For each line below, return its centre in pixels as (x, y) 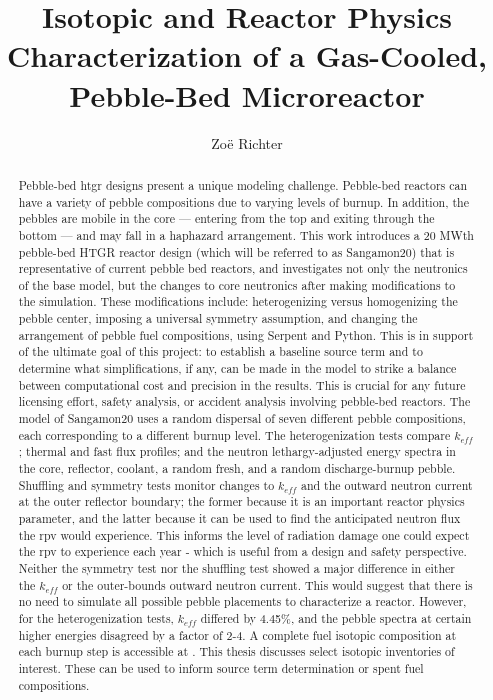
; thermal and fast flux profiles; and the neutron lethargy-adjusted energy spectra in (237, 451)
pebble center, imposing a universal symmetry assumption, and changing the (218, 318)
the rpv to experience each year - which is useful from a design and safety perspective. (242, 551)
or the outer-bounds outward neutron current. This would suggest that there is (267, 584)
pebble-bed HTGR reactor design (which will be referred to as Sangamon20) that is (236, 251)
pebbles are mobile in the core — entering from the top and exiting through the (226, 218)
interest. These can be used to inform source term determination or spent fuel (221, 667)
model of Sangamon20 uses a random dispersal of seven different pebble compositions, (242, 418)
